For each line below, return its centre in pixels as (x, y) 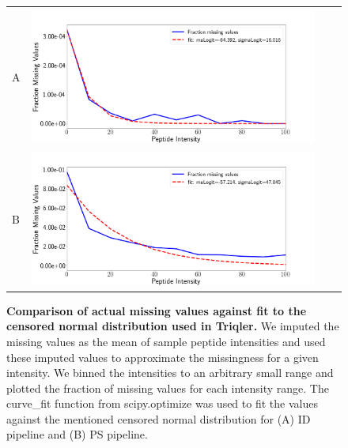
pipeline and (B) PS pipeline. (77, 434)
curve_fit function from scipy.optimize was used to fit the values (162, 403)
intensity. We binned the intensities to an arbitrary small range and (170, 373)
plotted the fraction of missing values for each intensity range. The (168, 388)
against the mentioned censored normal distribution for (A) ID (159, 418)
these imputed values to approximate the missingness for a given (163, 357)
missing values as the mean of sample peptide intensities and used (166, 341)
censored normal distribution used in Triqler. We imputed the (173, 326)
